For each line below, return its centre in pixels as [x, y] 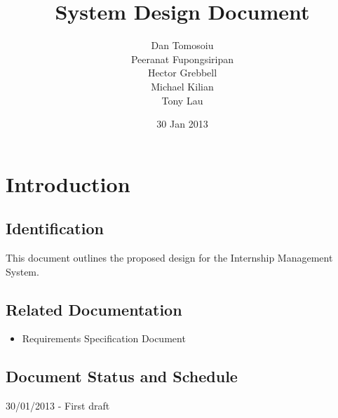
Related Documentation [94, 309]
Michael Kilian [182, 86]
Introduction [68, 183]
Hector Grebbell [182, 73]
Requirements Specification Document [104, 338]
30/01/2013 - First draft [58, 406]
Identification [55, 228]
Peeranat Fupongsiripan [182, 59]
